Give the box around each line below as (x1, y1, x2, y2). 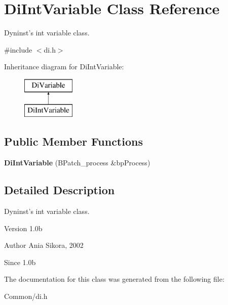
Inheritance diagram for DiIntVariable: (4, 61, 124, 72)
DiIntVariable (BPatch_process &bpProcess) (4, 157, 150, 168)
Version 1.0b (4, 223, 43, 233)
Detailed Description (4, 182, 115, 198)
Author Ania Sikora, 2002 (4, 240, 84, 250)
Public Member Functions (4, 134, 143, 149)
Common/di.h (4, 291, 48, 301)
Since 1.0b (4, 256, 36, 267)
